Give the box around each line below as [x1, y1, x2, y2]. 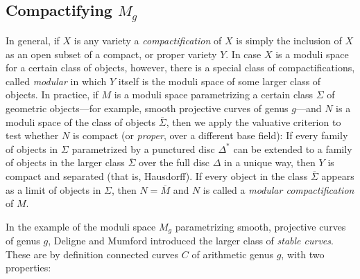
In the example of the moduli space [6, 219, 156, 233]
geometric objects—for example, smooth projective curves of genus [6, 100, 289, 115]
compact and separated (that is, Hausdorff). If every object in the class [6, 168, 308, 183]
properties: [6, 260, 51, 275]
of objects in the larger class [6, 155, 125, 170]
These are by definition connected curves [6, 246, 179, 261]
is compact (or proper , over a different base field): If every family [72, 128, 348, 143]
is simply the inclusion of [236, 33, 342, 47]
